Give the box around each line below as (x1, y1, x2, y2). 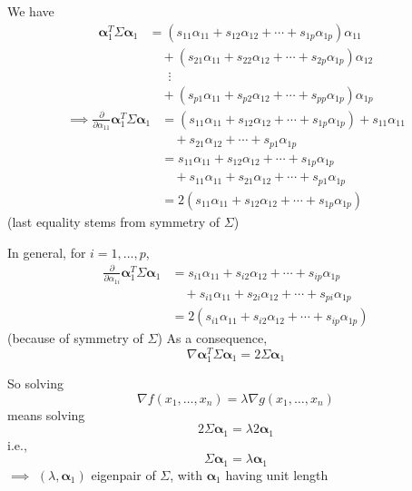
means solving (7, 405, 85, 424)
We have (7, 2, 54, 20)
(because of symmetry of (7, 329, 143, 348)
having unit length (225, 465, 329, 484)
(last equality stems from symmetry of (7, 211, 221, 231)
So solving (7, 373, 64, 392)
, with (170, 465, 203, 484)
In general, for (7, 242, 86, 261)
